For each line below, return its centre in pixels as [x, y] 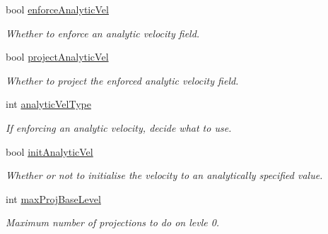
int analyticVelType [48, 104]
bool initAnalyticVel [49, 151]
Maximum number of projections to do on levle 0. [113, 222]
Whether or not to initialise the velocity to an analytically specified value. [164, 175]
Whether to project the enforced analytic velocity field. [122, 80]
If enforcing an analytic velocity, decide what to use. [119, 127]
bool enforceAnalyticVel [57, 9]
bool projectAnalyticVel [57, 57]
